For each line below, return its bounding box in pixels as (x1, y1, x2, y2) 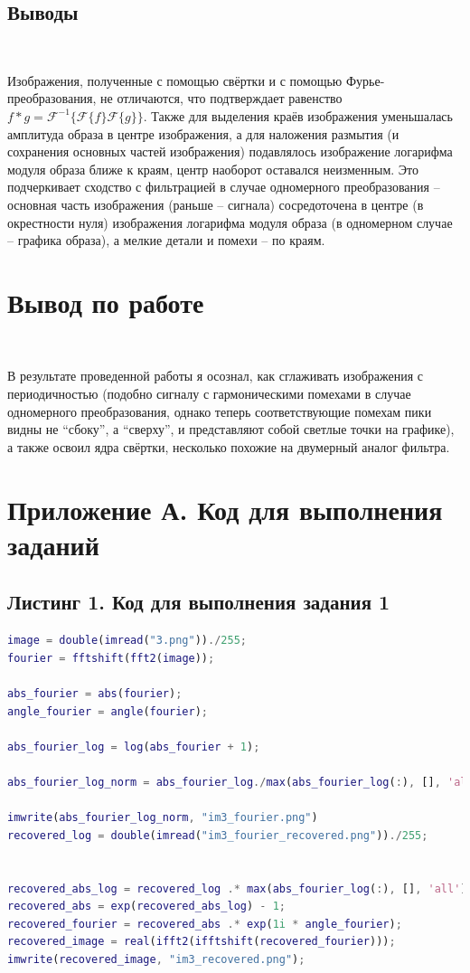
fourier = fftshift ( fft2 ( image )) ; (7, 651, 215, 665)
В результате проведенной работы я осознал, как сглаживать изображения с (7, 366, 424, 385)
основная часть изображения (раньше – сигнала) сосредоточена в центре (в (7, 194, 424, 213)
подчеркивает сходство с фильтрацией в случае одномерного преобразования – (7, 177, 440, 196)
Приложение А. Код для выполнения (7, 490, 443, 527)
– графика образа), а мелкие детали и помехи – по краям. (7, 231, 325, 250)
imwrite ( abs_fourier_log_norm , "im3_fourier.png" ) (7, 811, 318, 825)
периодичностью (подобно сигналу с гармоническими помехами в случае (7, 384, 411, 403)
